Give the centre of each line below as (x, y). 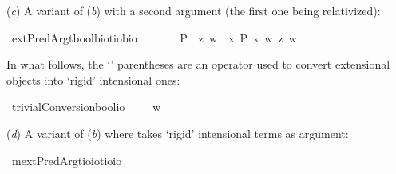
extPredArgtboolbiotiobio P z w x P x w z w (154, 37)
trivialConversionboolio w (86, 107)
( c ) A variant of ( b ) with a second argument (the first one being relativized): (194, 10)
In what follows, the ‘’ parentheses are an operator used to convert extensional (198, 64)
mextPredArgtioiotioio (67, 160)
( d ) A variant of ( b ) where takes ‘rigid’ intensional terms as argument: (178, 133)
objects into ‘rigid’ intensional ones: (93, 79)
